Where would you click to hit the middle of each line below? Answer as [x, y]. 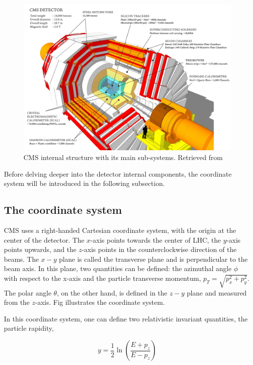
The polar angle [28, 292]
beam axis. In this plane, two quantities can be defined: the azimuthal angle [118, 268]
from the [17, 302]
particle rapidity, [29, 328]
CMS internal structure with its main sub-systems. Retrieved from [123, 157]
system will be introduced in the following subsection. [84, 183]
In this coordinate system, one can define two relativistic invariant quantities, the [126, 318]
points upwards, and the [40, 249]
